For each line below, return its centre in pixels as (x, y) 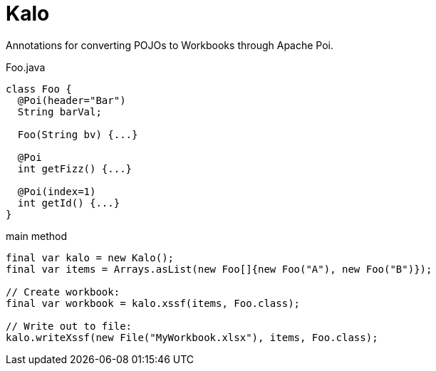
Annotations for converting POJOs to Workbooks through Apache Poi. (170, 45)
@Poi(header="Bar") (72, 100)
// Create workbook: (63, 292)
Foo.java (26, 67)
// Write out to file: (69, 326)
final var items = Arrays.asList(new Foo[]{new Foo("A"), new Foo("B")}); (219, 269)
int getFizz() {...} (75, 168)
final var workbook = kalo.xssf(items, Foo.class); (153, 303)
